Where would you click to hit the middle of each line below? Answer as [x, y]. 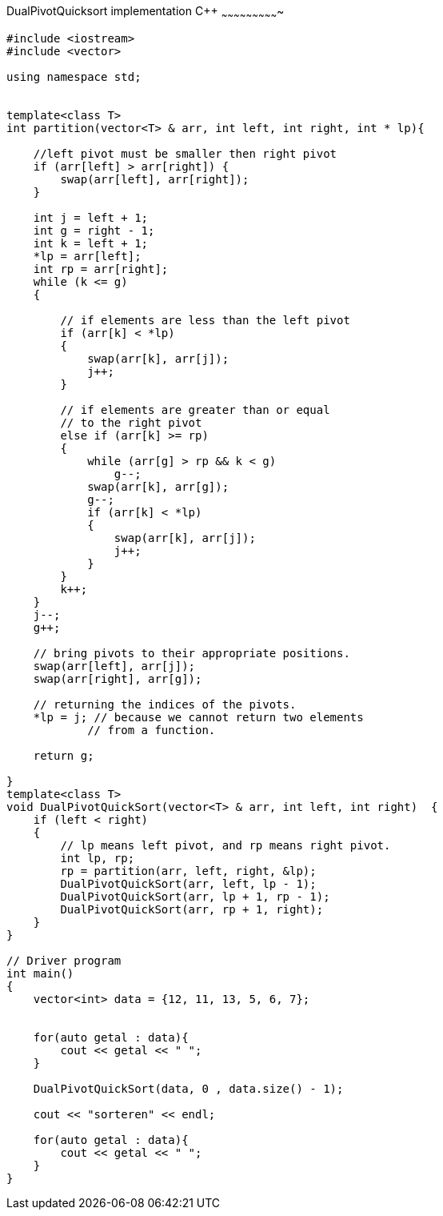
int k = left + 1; [91, 243]
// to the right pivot [131, 422]
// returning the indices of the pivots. [165, 704]
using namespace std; [74, 76]
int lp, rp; [98, 858]
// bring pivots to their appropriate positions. [192, 653]
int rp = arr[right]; [101, 269]
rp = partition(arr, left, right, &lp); [188, 871]
